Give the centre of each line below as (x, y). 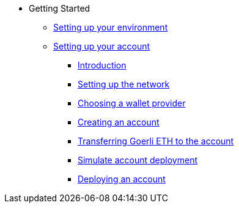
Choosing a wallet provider (132, 103)
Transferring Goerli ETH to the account (156, 141)
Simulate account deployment (138, 160)
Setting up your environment (111, 27)
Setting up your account (102, 46)
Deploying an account (122, 179)
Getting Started (60, 8)
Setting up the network (124, 84)
